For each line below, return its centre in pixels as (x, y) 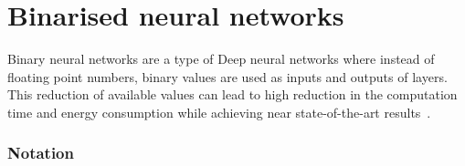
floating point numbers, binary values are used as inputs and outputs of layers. (227, 76)
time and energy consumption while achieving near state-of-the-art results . (219, 112)
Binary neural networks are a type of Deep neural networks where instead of (221, 59)
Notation (41, 153)
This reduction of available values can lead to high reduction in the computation (232, 94)
